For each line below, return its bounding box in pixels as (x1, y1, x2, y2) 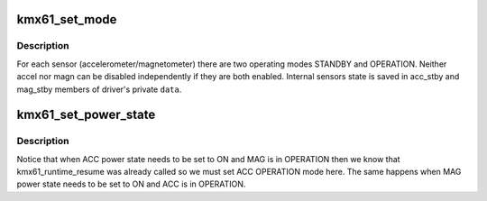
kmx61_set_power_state (16, 107, 156, 123)
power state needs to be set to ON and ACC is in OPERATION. (16, 178, 246, 189)
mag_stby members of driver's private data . (16, 84, 182, 95)
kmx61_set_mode (16, 12, 117, 27)
